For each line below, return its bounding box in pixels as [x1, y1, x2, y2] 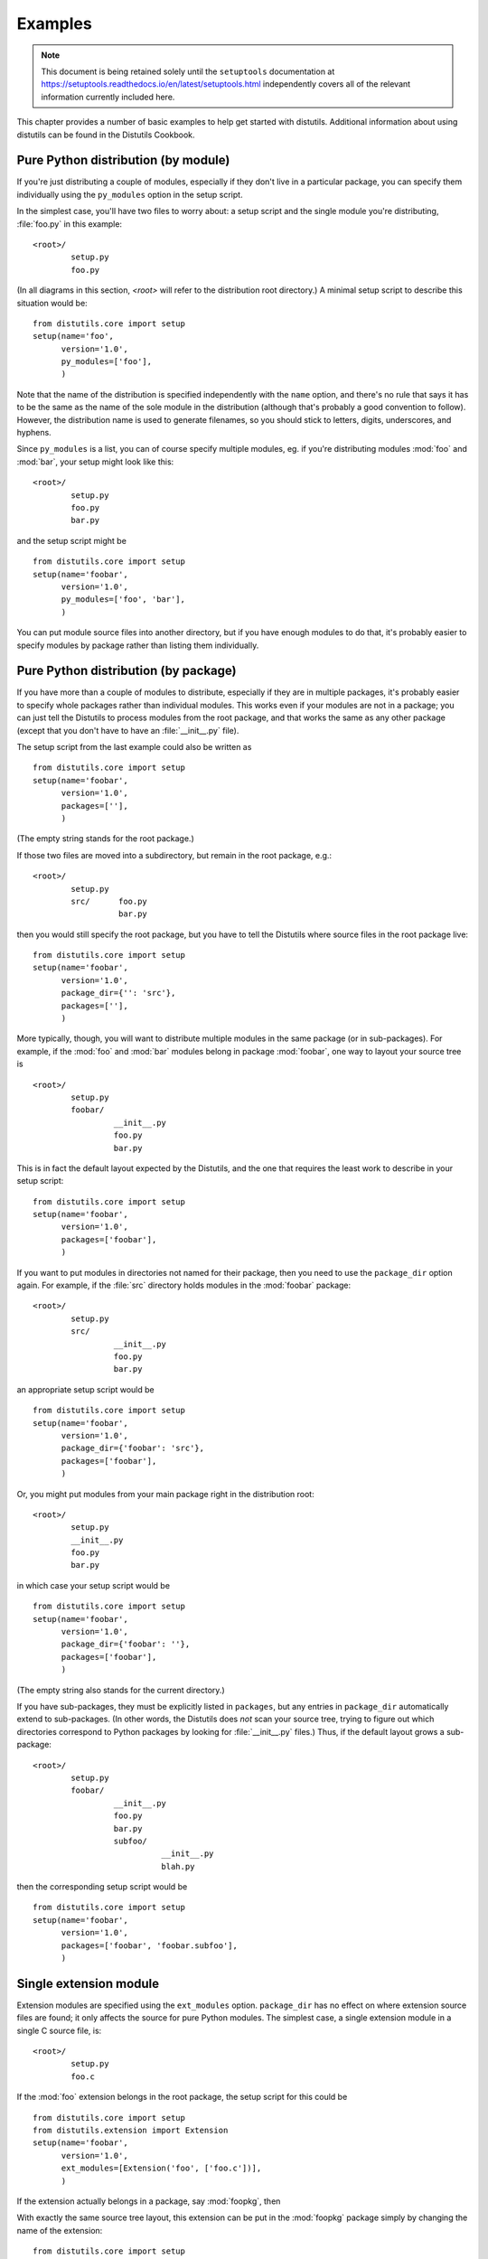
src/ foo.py [70, 895, 148, 906]
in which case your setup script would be [16, 1579, 171, 1590]
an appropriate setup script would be [16, 1383, 155, 1395]
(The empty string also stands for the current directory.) [16, 1684, 225, 1695]
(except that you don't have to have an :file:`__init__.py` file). [16, 725, 239, 736]
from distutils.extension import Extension [33, 2125, 229, 2136]
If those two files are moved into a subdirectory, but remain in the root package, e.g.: [16, 849, 333, 860]
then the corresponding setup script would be [16, 1881, 188, 1892]
